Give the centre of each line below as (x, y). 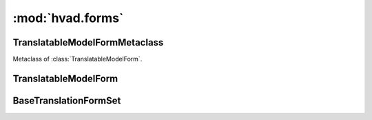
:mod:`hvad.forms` (68, 18)
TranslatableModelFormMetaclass (88, 42)
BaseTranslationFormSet (67, 100)
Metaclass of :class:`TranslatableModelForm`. (77, 59)
